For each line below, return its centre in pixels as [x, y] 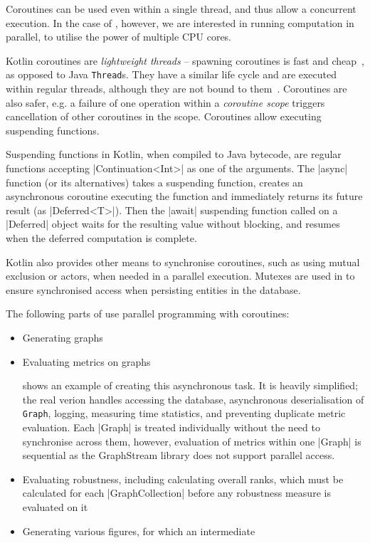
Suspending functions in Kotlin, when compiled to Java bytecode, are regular [174, 154]
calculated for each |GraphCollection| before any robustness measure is [176, 493]
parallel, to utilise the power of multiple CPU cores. [119, 37]
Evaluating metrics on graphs [86, 361]
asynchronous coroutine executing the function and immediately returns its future [184, 196]
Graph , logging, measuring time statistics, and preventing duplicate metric [184, 413]
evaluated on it [55, 506]
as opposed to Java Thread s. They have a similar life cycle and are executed [171, 74]
